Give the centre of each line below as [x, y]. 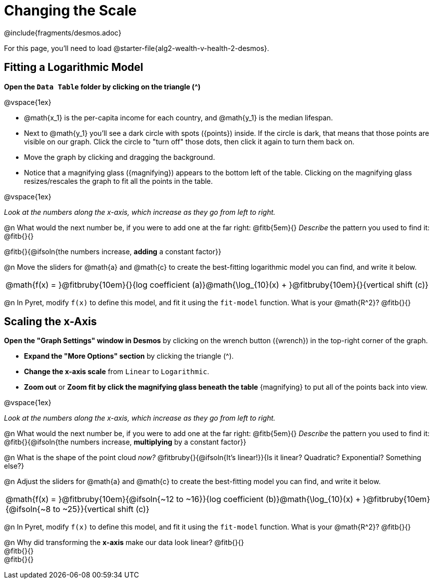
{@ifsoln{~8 [28, 509]
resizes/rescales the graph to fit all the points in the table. [119, 181]
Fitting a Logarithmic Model [74, 67]
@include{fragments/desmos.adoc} [63, 32]
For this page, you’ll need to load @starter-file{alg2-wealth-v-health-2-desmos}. [137, 48]
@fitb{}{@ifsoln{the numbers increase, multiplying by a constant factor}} [125, 442]
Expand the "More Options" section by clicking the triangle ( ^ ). [129, 356]
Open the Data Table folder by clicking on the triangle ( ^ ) [102, 86]
